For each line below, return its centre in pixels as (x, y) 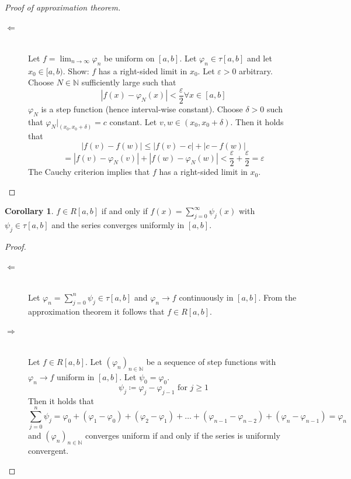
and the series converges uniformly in (118, 225)
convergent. (48, 451)
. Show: (76, 70)
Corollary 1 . (29, 211)
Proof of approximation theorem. (63, 7)
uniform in (76, 377)
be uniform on (129, 58)
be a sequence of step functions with (211, 362)
